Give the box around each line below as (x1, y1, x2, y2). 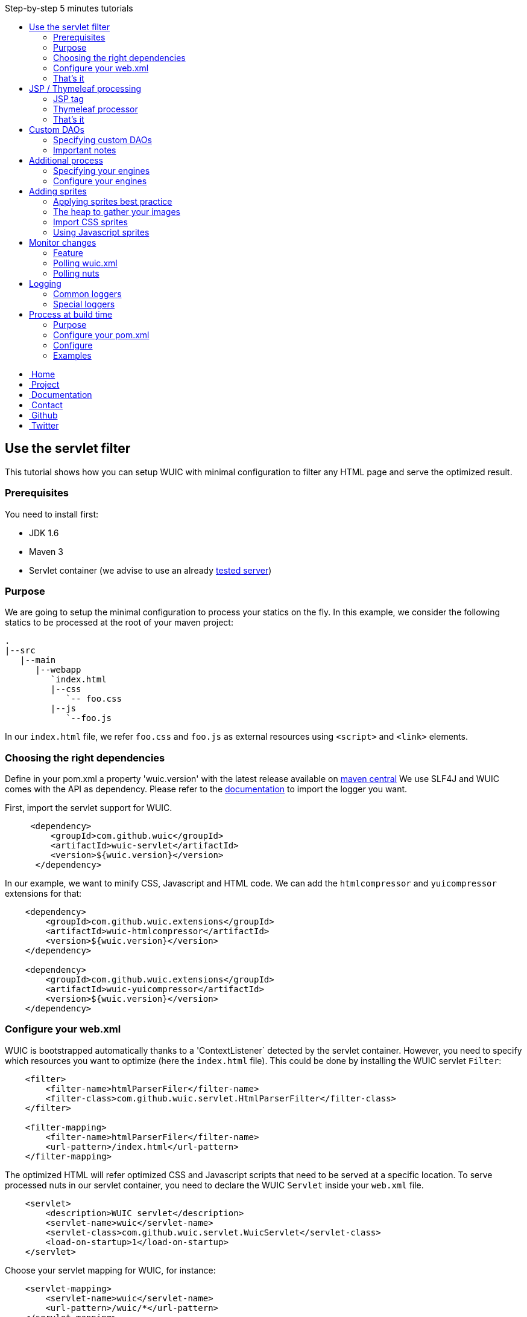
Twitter (31, 420, 59, 431)
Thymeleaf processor (53, 104, 138, 114)
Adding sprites (29, 186, 87, 196)
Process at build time (29, 309, 113, 319)
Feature (53, 248, 83, 258)
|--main (20, 655, 56, 665)
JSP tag (53, 94, 84, 104)
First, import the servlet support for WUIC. (5, 803, 172, 813)
